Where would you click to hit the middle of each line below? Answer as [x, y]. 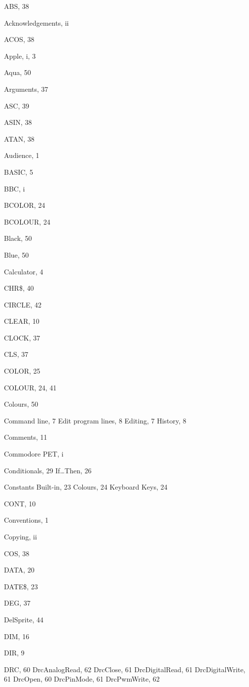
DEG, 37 [17, 603]
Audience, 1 [22, 155]
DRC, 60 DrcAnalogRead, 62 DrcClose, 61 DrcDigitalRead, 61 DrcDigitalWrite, [125, 669]
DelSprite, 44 [24, 619]
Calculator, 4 [24, 271]
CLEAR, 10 [22, 321]
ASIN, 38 [18, 122]
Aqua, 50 [18, 72]
